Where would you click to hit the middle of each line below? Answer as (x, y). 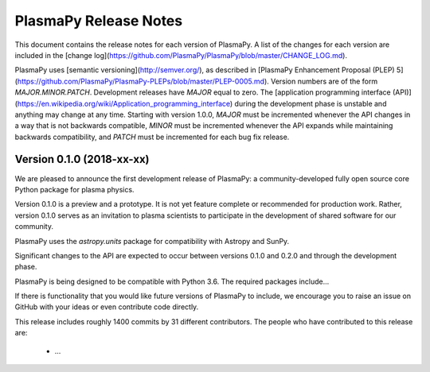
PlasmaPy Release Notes (99, 21)
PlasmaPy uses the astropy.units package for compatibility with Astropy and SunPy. (152, 241)
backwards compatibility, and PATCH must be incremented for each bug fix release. (152, 137)
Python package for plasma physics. (74, 189)
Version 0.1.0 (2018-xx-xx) (82, 159)
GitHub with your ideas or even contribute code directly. (107, 307)
